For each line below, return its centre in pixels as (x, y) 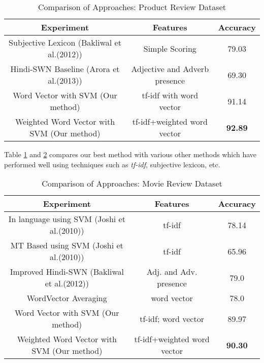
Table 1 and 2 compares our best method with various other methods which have (130, 154)
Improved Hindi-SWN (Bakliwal (67, 272)
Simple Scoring (170, 48)
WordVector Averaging (67, 298)
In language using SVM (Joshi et (67, 219)
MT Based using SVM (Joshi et (67, 245)
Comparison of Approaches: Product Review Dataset (132, 7)
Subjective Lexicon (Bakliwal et (65, 42)
